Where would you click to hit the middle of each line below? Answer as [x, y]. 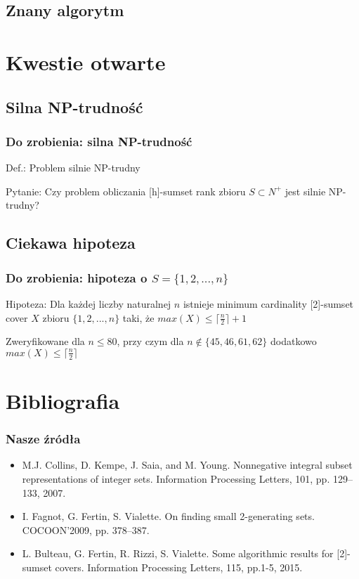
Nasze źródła [43, 439]
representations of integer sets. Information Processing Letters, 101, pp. [176, 478]
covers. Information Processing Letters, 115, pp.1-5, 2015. [179, 567]
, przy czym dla [150, 341]
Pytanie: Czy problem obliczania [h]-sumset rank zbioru [126, 191]
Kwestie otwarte [86, 61]
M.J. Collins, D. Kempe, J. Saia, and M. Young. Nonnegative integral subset [187, 465]
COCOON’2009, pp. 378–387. [86, 529]
